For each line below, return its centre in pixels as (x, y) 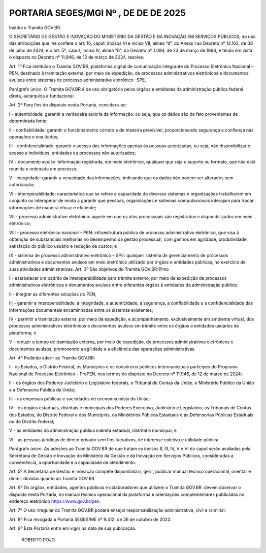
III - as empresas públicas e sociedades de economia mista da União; (80, 398)
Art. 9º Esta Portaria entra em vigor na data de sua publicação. (73, 528)
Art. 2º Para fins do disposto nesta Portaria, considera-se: (68, 105)
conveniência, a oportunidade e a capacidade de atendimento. (73, 462)
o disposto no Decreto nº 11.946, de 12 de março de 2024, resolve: (77, 57)
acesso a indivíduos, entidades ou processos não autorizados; (73, 153)
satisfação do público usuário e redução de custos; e (63, 246)
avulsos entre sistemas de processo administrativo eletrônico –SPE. (78, 80)
